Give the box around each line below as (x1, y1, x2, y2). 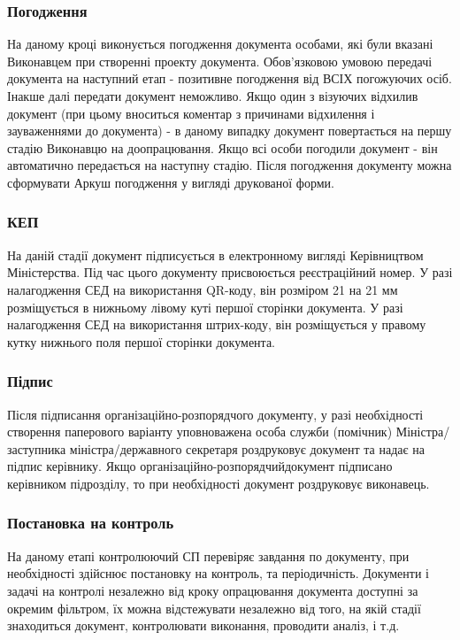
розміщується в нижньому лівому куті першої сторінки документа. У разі (7, 297, 403, 316)
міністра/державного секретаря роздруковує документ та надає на (69, 439, 425, 458)
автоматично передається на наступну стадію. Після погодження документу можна (7, 156, 452, 174)
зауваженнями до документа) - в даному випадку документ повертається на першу (7, 121, 452, 140)
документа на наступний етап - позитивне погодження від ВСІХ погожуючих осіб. (7, 69, 452, 88)
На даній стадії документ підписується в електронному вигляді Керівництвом (7, 245, 424, 264)
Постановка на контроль (7, 512, 174, 534)
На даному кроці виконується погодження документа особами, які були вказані (7, 35, 433, 53)
